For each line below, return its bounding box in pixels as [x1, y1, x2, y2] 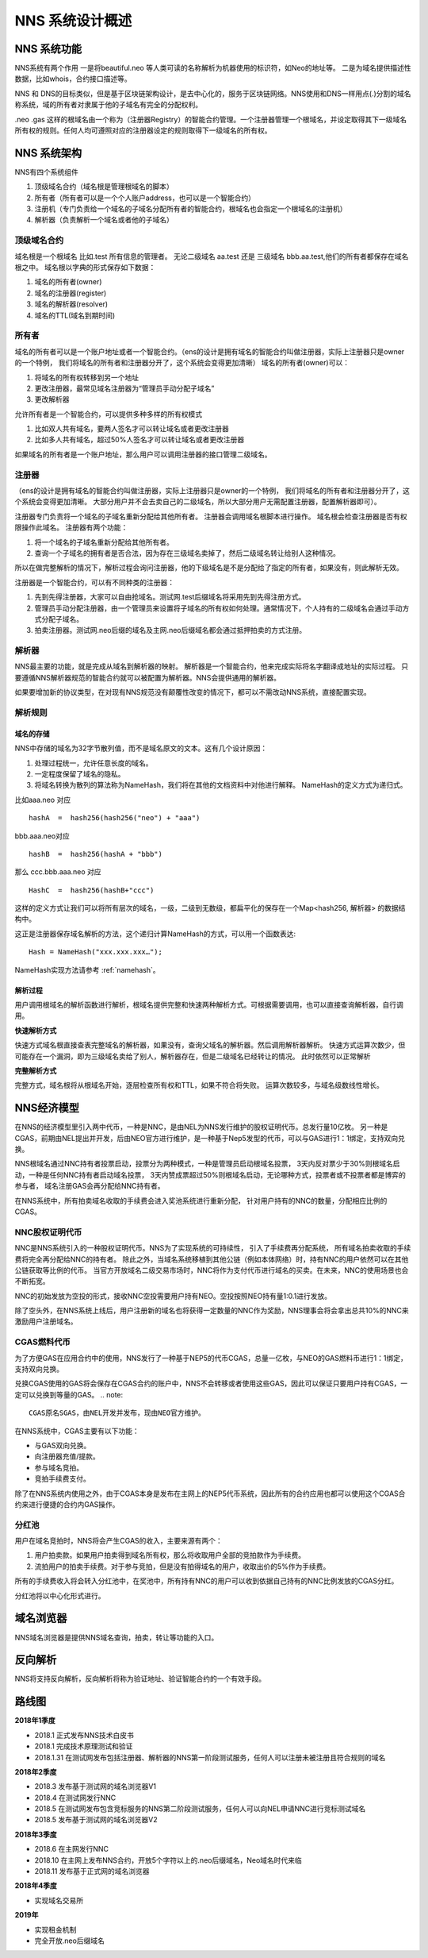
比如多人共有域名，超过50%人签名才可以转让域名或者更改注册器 [34, 435, 245, 445]
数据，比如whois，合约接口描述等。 [14, 74, 132, 83]
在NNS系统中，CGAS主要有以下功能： [14, 1426, 140, 1436]
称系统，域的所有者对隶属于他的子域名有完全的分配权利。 [14, 100, 202, 110]
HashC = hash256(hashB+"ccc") [29, 885, 155, 895]
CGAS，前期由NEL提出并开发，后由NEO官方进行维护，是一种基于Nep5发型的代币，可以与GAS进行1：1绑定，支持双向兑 [14, 1133, 406, 1143]
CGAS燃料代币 [14, 1336, 71, 1347]
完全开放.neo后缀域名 [34, 1936, 105, 1945]
